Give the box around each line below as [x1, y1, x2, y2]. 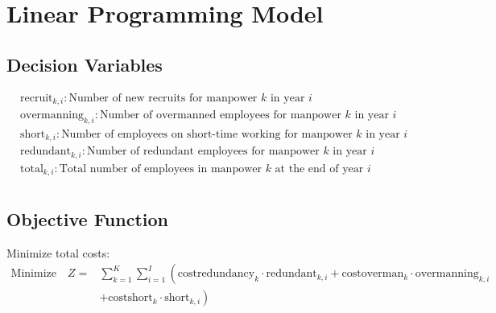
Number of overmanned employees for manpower [99, 109, 341, 121]
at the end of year [275, 163, 364, 175]
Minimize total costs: [6, 244, 110, 261]
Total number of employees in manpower [59, 163, 262, 175]
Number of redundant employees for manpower [86, 146, 320, 158]
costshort [108, 292, 153, 304]
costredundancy [177, 268, 255, 280]
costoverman [341, 268, 404, 280]
